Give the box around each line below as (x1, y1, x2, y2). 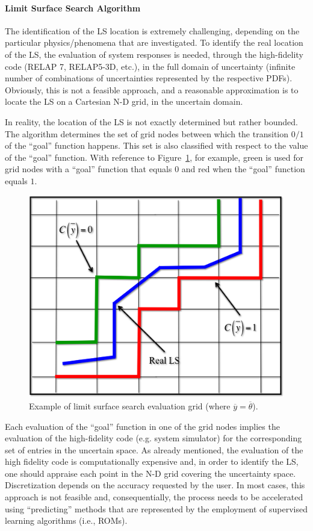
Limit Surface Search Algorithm (5, 1, 141, 14)
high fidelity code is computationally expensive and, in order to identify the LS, (5, 455, 299, 468)
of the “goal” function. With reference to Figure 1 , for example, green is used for (5, 151, 304, 163)
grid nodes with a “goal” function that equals (5, 163, 172, 175)
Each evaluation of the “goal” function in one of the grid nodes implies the (5, 420, 280, 432)
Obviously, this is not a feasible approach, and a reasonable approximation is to (5, 83, 299, 96)
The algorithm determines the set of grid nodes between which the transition (5, 127, 289, 140)
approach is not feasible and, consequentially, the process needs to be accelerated (5, 491, 303, 503)
